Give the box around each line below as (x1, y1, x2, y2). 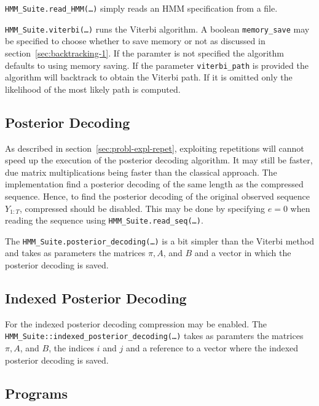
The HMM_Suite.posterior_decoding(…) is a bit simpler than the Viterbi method (5, 234, 314, 247)
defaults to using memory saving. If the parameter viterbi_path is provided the (5, 58, 309, 71)
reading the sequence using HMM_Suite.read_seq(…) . (5, 214, 203, 227)
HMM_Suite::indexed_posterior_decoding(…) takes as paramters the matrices (5, 329, 304, 342)
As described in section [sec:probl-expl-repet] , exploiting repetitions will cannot (5, 141, 304, 154)
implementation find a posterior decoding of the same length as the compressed (5, 178, 304, 190)
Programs (5, 383, 68, 402)
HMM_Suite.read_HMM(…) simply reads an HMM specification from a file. (5, 2, 278, 14)
